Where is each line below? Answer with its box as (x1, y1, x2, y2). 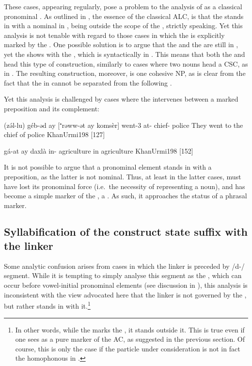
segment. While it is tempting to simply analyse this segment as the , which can (4, 270, 242, 280)
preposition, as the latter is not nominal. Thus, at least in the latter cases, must (4, 171, 241, 181)
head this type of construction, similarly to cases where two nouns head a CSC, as (4, 58, 248, 69)
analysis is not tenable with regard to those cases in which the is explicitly (4, 30, 225, 40)
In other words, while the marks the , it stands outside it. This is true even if (15, 324, 245, 334)
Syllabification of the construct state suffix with (4, 224, 248, 239)
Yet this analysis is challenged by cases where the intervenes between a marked (4, 94, 238, 104)
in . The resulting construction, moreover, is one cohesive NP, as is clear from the (4, 68, 246, 78)
